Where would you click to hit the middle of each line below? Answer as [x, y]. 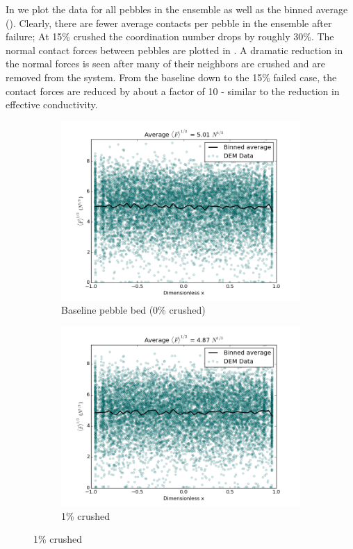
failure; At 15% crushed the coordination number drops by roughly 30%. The [170, 36]
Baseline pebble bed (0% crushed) [133, 310]
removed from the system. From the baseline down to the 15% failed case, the [171, 77]
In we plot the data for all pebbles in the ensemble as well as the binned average [177, 9]
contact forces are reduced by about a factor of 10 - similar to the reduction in [173, 91]
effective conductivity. [52, 104]
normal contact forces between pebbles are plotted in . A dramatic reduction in [174, 50]
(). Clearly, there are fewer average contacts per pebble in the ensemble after [169, 23]
